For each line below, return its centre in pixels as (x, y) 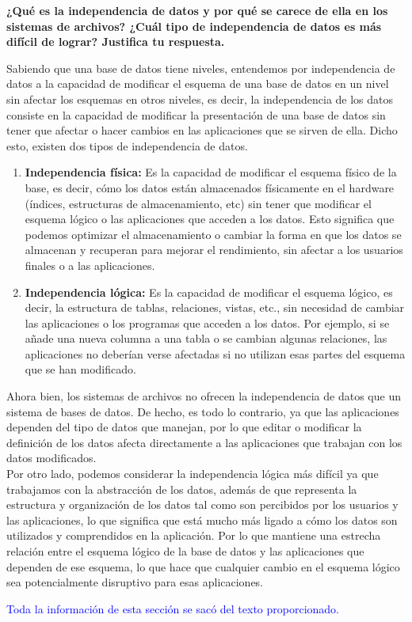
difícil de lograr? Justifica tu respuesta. (116, 42)
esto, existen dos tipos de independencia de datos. (127, 145)
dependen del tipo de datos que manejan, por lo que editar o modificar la (184, 427)
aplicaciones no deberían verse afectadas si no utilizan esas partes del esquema (215, 353)
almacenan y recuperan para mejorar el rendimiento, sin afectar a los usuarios (214, 250)
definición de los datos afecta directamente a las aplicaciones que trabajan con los (204, 442)
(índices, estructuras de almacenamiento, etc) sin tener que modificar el (198, 203)
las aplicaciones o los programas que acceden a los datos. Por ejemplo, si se (207, 322)
